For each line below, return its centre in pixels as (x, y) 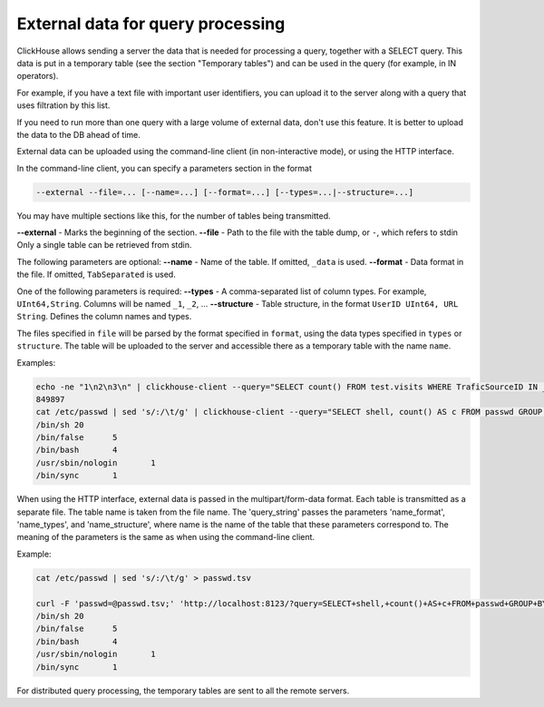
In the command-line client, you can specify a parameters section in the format (164, 168)
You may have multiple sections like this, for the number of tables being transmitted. (174, 216)
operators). (38, 76)
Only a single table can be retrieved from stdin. (104, 245)
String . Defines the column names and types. (104, 317)
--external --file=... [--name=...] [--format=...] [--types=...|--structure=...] (225, 192)
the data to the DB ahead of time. (78, 134)
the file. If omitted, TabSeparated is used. (96, 275)
